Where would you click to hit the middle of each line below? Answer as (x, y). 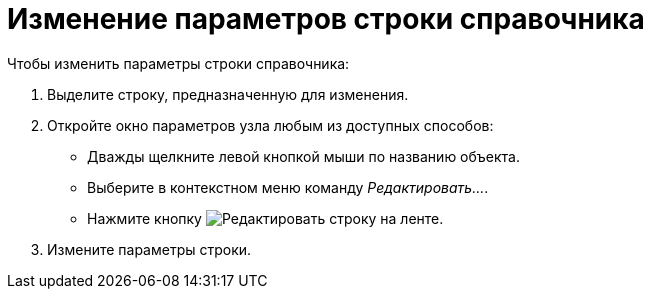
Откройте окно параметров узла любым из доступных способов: (270, 125)
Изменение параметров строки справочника (326, 19)
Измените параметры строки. (149, 249)
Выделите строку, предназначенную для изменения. (228, 94)
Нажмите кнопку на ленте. (265, 218)
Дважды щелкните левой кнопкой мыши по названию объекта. (304, 156)
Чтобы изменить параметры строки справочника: (178, 63)
